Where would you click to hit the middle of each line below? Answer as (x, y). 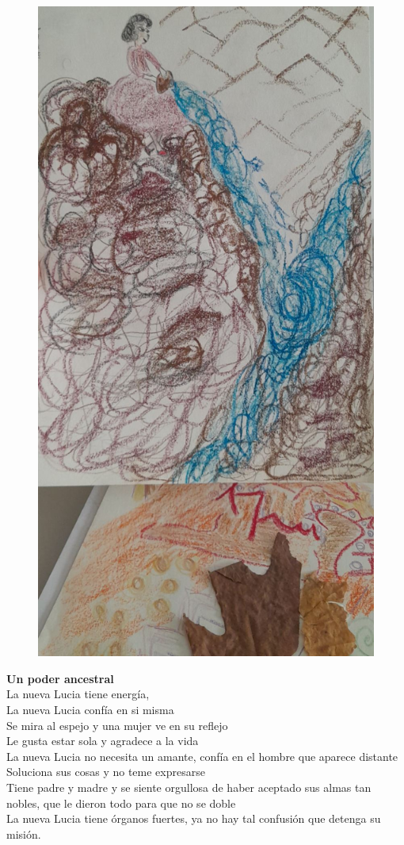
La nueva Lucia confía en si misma (90, 709)
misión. (24, 833)
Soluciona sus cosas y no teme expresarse (106, 772)
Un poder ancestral (60, 678)
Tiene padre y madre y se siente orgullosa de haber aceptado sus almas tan (189, 787)
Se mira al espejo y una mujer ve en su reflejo (117, 725)
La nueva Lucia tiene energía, (78, 694)
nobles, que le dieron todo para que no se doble (121, 803)
